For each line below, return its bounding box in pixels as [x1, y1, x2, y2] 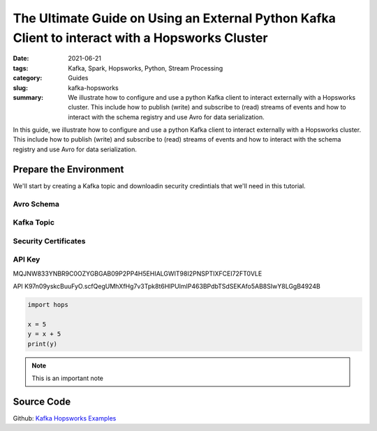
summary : [13, 93, 44, 101]
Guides [68, 74, 89, 82]
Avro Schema [13, 199, 59, 209]
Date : [13, 54, 29, 63]
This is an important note [31, 374, 104, 382]
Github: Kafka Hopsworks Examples [13, 414, 117, 422]
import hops [27, 301, 69, 308]
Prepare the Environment [13, 163, 124, 175]
